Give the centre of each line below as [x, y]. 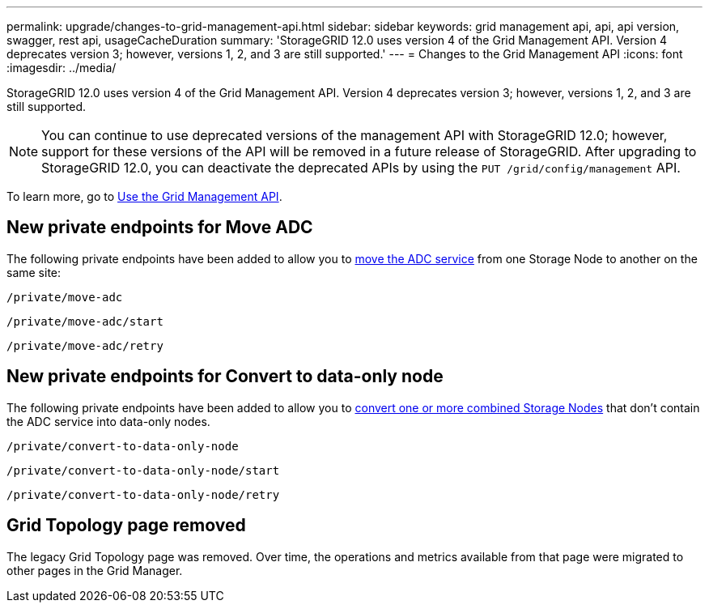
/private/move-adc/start [85, 321]
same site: [34, 272]
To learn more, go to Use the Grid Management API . [144, 196]
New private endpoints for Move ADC [160, 228]
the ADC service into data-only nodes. [108, 421]
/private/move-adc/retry [85, 345]
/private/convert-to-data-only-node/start [143, 470]
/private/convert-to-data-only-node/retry [143, 494]
